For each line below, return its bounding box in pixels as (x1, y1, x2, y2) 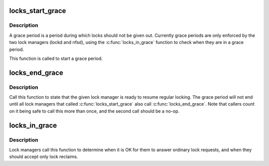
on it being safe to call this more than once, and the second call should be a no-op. (9, 108, 179, 114)
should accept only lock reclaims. (9, 154, 78, 160)
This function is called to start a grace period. (9, 55, 103, 61)
